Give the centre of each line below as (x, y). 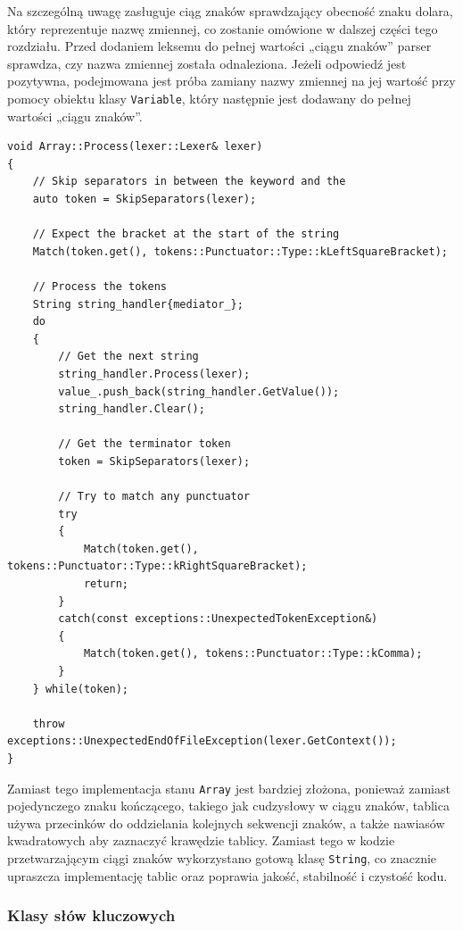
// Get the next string (128, 357)
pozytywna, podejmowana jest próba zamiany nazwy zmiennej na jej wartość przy (231, 81)
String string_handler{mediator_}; (138, 304)
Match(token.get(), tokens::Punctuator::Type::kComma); (253, 654)
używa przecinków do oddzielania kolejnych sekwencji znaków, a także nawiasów (226, 823)
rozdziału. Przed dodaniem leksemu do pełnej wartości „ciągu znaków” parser (219, 46)
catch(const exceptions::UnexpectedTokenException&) (218, 619)
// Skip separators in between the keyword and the (189, 182)
